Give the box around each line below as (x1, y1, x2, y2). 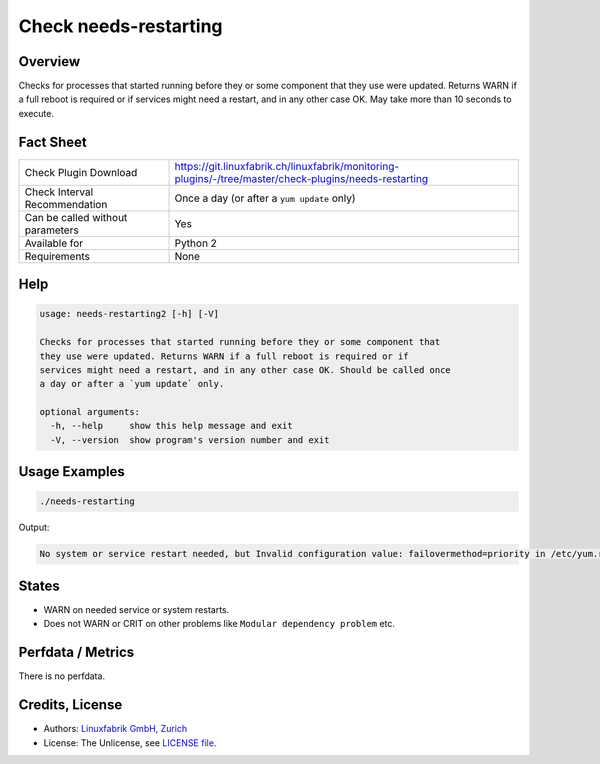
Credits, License (18, 696, 123, 714)
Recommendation (24, 197, 108, 211)
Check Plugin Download (24, 165, 138, 179)
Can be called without (24, 210, 128, 224)
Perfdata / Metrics (18, 644, 135, 661)
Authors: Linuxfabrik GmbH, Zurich (43, 723, 188, 735)
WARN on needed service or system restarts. (43, 603, 230, 615)
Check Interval (24, 185, 94, 199)
